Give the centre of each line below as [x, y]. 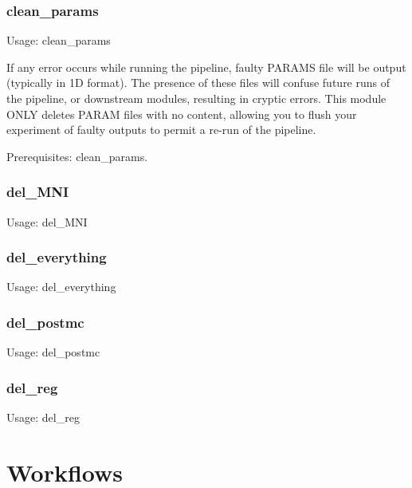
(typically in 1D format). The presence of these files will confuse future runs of [198, 83]
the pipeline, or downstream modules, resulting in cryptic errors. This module [196, 98]
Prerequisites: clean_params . [77, 156]
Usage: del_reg [43, 417]
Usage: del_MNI [47, 221]
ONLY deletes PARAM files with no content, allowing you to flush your [182, 114]
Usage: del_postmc [53, 352]
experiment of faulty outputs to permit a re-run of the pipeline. [161, 130]
